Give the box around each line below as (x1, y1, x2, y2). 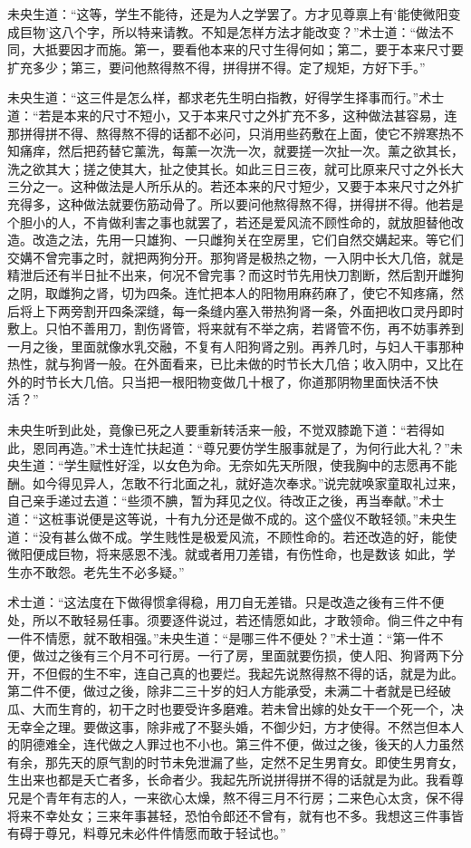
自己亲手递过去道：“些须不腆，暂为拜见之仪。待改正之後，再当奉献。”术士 (7, 491, 445, 510)
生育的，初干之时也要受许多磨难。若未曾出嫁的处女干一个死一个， (57, 699, 451, 718)
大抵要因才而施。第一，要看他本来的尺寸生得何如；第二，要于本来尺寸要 (32, 40, 464, 59)
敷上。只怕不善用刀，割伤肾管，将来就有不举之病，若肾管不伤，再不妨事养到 (7, 319, 464, 338)
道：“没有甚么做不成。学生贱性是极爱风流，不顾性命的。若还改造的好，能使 (7, 526, 457, 545)
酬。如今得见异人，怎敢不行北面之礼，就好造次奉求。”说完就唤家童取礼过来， (7, 473, 464, 492)
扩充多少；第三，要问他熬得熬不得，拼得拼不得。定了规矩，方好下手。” (7, 57, 426, 76)
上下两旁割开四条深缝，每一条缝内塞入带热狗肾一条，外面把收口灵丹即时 (32, 301, 464, 320)
